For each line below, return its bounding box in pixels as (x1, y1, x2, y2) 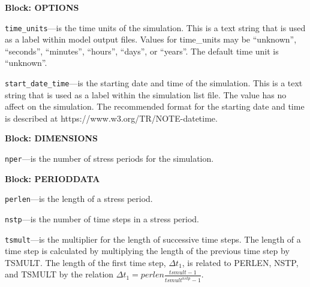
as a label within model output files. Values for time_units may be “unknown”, (5, 33, 297, 46)
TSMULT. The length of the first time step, (5, 256, 166, 268)
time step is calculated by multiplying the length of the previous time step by (5, 244, 290, 257)
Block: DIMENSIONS (5, 132, 98, 144)
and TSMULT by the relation (5, 268, 114, 280)
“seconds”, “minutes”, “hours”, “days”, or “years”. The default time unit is (5, 44, 279, 57)
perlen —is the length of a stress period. (5, 192, 153, 205)
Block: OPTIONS (5, 1, 79, 13)
